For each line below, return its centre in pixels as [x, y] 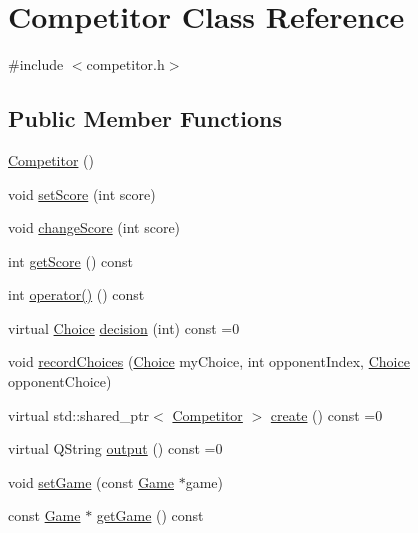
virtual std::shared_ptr [79, 414]
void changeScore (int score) [94, 227]
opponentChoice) [60, 381]
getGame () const [150, 515]
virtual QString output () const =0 [115, 448]
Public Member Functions [145, 118]
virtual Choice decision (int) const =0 [124, 327]
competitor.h [125, 64]
